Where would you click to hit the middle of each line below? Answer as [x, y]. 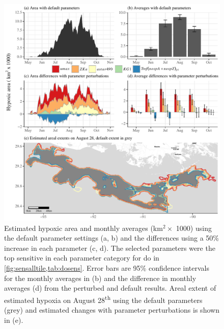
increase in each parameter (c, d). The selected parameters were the [110, 248]
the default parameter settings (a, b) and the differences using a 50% [111, 238]
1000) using [194, 228]
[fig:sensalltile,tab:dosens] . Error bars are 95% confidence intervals [107, 267]
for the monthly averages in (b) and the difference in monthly [100, 278]
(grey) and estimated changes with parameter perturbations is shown [112, 310]
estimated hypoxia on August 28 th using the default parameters [103, 299]
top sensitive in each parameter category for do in [82, 258]
